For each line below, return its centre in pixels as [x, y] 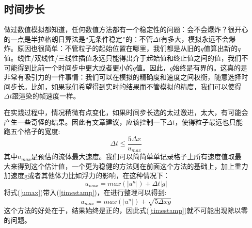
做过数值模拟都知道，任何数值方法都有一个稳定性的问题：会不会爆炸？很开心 [126, 29]
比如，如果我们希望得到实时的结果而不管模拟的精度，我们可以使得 [136, 86]
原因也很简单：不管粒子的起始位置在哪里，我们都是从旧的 [109, 48]
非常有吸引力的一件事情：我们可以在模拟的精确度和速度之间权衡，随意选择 [123, 77]
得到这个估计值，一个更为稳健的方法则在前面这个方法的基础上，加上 [126, 166]
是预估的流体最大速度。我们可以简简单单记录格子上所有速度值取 [133, 156]
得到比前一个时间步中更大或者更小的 [75, 67]
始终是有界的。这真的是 [210, 67]
